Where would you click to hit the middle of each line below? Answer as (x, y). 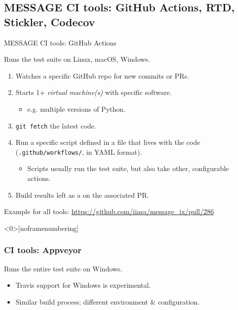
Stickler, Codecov (50, 22)
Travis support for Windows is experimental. (83, 285)
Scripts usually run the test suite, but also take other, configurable (128, 168)
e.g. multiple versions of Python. (76, 109)
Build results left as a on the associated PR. (82, 195)
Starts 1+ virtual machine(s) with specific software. (94, 92)
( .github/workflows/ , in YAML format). (79, 152)
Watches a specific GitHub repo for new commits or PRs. (102, 75)
